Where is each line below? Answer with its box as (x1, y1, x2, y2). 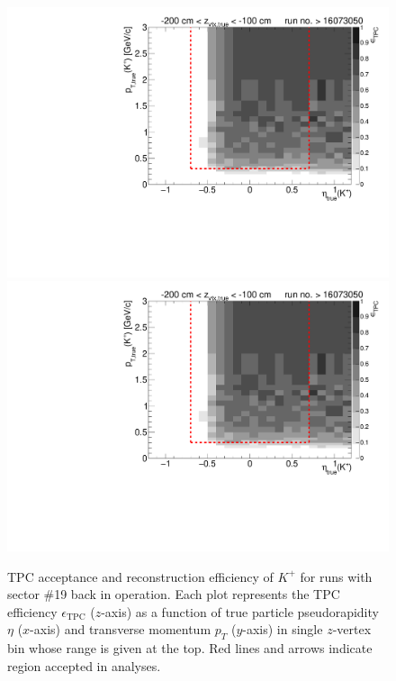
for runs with (300, 567, 373, 586)
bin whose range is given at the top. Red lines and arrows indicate (7, 639, 373, 658)
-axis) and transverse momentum (30, 620, 211, 639)
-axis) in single (242, 620, 323, 639)
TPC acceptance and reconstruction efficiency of (7, 567, 274, 586)
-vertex (332, 620, 372, 639)
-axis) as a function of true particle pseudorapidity (101, 602, 379, 621)
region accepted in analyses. (7, 656, 161, 675)
